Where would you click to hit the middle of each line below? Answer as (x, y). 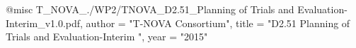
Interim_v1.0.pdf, (44, 23)
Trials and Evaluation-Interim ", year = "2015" (107, 37)
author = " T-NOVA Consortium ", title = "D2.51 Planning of (218, 23)
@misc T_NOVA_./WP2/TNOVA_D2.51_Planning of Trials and (150, 9)
